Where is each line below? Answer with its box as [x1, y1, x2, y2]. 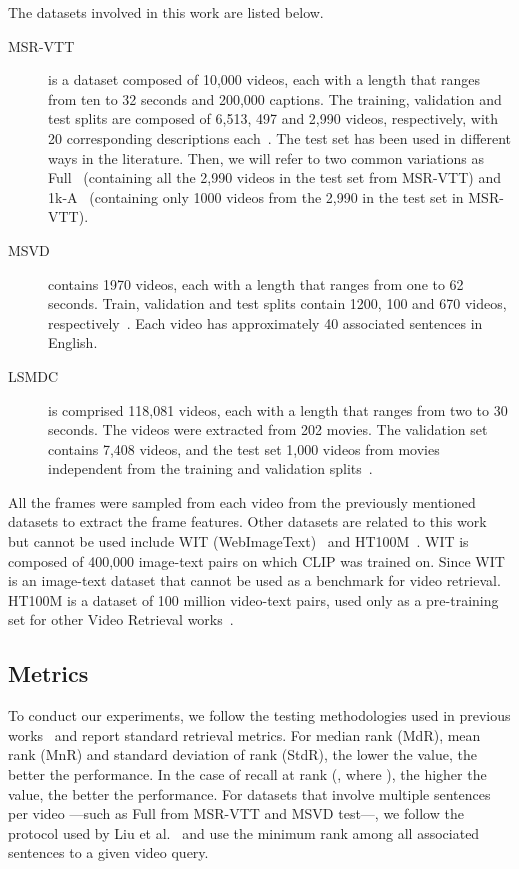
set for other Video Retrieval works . [8, 609, 234, 630]
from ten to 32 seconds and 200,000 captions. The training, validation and [48, 88, 502, 109]
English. [48, 332, 98, 353]
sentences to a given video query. [8, 842, 209, 863]
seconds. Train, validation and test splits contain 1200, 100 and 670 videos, [48, 293, 507, 314]
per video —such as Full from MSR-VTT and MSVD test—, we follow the [8, 803, 464, 824]
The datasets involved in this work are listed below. [8, 2, 324, 22]
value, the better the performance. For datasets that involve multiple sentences [8, 783, 491, 804]
